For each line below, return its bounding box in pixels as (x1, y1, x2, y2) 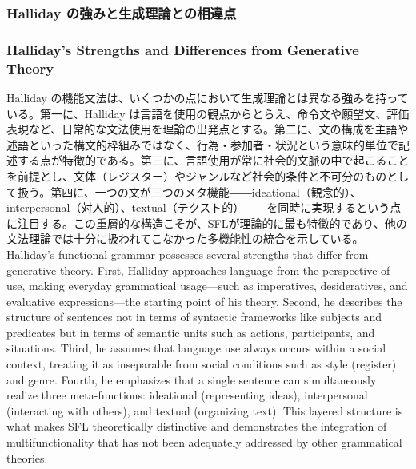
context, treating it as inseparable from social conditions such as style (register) (6, 356, 397, 372)
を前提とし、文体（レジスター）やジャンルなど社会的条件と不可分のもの (6, 167, 387, 184)
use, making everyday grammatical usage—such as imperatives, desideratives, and (6, 277, 408, 294)
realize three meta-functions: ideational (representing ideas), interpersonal (6, 387, 368, 403)
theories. (6, 449, 48, 466)
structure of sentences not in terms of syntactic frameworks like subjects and (6, 308, 382, 325)
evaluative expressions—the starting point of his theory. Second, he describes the (6, 292, 402, 309)
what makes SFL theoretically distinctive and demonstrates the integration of (6, 418, 387, 435)
